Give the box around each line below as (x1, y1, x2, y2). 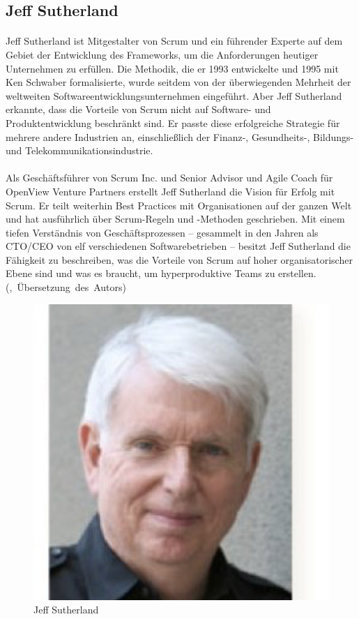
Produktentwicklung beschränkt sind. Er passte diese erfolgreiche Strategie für (6, 115, 340, 130)
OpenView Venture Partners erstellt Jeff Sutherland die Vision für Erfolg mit (6, 184, 335, 198)
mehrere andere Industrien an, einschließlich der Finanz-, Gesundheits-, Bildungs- (6, 129, 354, 144)
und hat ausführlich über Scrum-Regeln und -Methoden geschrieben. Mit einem (6, 211, 345, 226)
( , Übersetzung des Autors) (6, 280, 126, 294)
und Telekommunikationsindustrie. (6, 143, 153, 158)
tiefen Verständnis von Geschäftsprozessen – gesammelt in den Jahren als (6, 225, 319, 239)
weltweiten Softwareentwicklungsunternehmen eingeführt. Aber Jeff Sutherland (6, 88, 342, 103)
